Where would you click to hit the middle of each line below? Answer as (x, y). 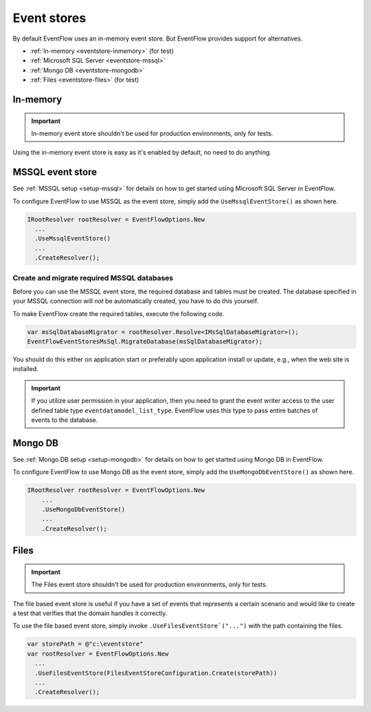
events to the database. (65, 420)
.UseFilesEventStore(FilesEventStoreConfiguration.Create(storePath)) (156, 673)
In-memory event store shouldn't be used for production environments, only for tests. (152, 133)
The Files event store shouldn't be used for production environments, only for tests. (149, 585)
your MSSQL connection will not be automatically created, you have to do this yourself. (136, 301)
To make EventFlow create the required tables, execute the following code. (119, 313)
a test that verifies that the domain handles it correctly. (90, 613)
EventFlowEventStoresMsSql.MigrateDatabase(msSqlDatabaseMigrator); (145, 342)
